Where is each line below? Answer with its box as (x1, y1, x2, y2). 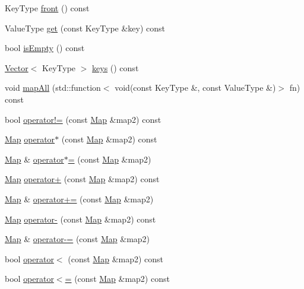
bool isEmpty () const (5, 42, 85, 54)
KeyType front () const (5, 2, 90, 14)
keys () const (92, 61, 139, 74)
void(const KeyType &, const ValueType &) (115, 81, 276, 94)
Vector (5, 61, 28, 74)
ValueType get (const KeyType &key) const (5, 21, 166, 34)
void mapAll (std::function (5, 81, 101, 94)
